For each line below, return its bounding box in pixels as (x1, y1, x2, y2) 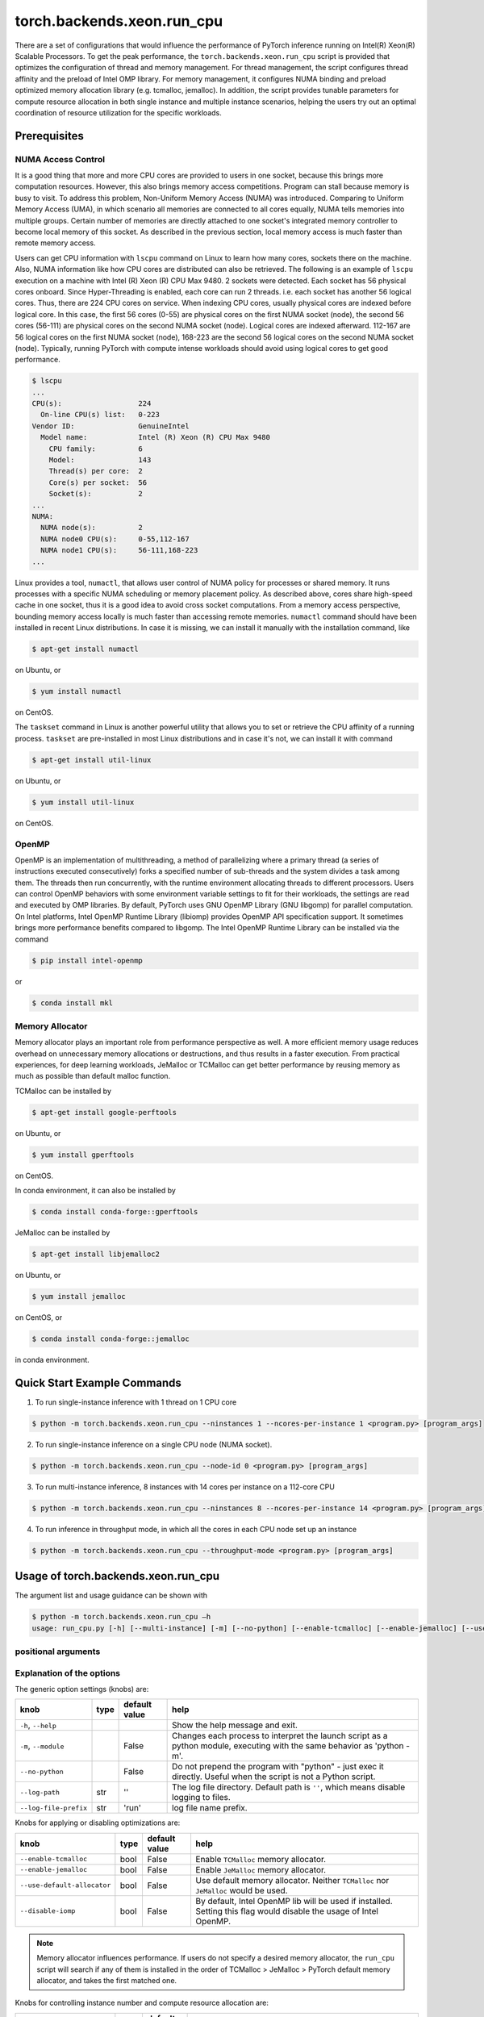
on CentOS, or (15, 1313, 63, 1322)
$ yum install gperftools (31, 1150, 135, 1159)
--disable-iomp (19, 1906, 76, 1915)
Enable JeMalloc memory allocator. (195, 1864, 327, 1875)
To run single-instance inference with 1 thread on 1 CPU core (35, 1397, 237, 1407)
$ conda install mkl (31, 998, 113, 1008)
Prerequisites (15, 129, 84, 143)
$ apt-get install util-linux (31, 755, 152, 764)
